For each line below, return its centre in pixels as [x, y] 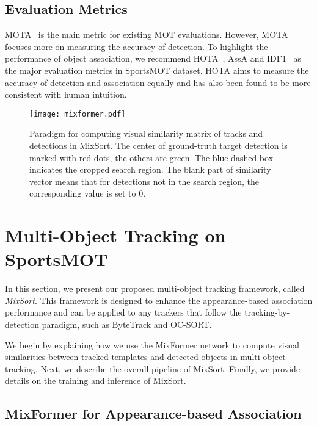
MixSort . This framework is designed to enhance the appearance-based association [159, 300]
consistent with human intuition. [66, 94]
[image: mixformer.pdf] [78, 114]
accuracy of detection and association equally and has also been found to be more [158, 82]
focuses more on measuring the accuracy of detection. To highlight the [137, 46]
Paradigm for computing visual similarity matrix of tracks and [146, 133]
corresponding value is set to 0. [88, 193]
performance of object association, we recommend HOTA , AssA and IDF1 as [153, 58]
